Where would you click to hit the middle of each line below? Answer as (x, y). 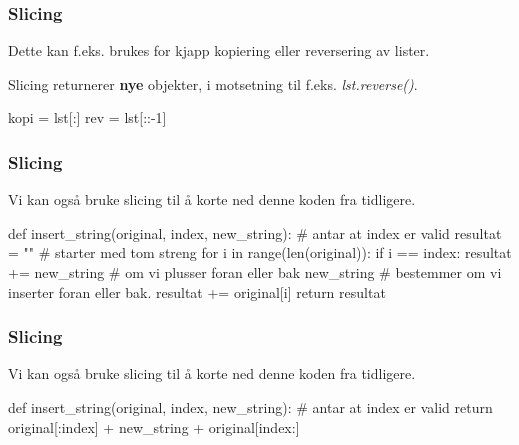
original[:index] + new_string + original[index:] (154, 426)
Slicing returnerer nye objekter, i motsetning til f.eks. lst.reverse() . (213, 83)
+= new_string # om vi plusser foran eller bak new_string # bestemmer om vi (255, 272)
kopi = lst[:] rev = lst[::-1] (87, 117)
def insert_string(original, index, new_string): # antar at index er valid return (250, 407)
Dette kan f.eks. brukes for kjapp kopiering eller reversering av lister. (219, 50)
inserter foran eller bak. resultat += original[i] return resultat (197, 291)
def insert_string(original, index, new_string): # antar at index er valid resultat (255, 232)
